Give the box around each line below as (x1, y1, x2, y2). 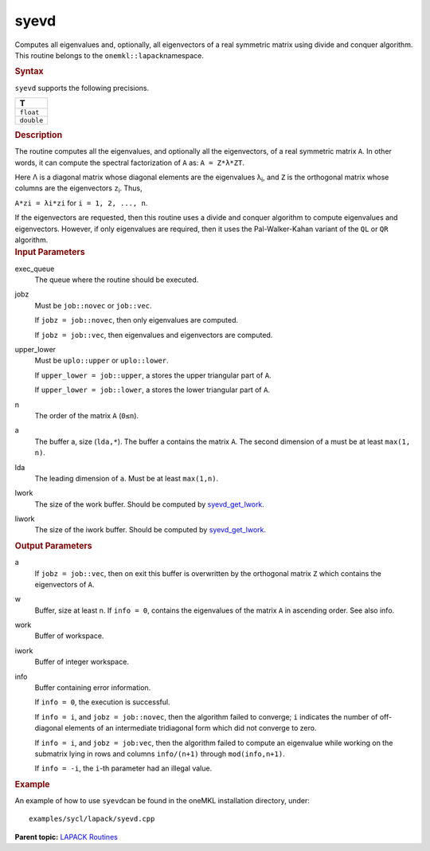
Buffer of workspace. (34, 631, 104, 641)
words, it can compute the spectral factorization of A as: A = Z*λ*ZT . (14, 158, 244, 167)
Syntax (14, 66, 44, 77)
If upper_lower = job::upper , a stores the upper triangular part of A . (34, 371, 272, 380)
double (19, 116, 44, 124)
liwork (14, 514, 35, 524)
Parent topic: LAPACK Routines (14, 832, 119, 841)
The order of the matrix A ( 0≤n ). (34, 410, 139, 420)
